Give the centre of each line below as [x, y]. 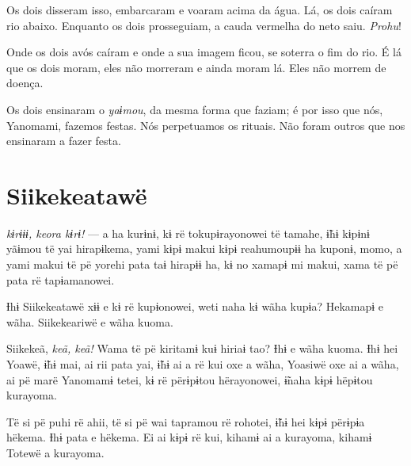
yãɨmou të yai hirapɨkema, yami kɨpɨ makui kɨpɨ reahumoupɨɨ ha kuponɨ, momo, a [204, 248]
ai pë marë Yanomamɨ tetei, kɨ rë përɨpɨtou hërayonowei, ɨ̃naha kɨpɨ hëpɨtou [190, 379]
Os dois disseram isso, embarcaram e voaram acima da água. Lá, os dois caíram [200, 10]
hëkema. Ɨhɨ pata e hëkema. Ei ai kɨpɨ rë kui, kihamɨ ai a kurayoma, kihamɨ [189, 437]
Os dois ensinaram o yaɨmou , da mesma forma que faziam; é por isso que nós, [195, 109]
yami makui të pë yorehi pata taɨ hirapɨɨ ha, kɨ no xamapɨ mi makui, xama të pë [202, 264]
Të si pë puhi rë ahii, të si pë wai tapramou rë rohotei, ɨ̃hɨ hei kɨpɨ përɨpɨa [186, 421]
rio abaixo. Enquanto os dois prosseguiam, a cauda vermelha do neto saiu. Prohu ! [204, 25]
